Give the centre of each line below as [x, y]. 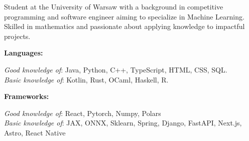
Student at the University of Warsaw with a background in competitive [114, 6]
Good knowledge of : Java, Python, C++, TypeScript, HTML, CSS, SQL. [116, 69]
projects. [17, 36]
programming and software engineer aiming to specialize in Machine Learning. [124, 16]
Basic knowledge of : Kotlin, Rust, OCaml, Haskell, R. [86, 79]
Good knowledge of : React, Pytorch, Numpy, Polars [83, 113]
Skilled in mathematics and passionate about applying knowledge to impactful [125, 26]
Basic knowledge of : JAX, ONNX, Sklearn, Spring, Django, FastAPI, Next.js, [123, 123]
